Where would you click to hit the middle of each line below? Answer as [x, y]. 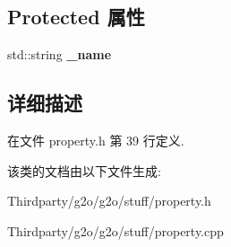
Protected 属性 [76, 17]
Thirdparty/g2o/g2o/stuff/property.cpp [115, 230]
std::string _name [60, 54]
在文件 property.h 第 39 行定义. [96, 140]
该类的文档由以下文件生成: [84, 170]
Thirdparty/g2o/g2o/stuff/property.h [109, 201]
